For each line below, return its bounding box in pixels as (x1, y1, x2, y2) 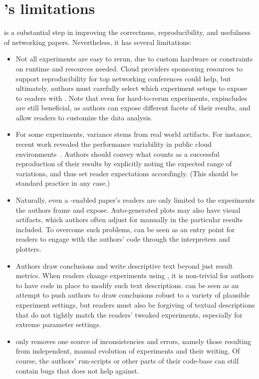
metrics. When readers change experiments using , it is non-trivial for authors (15, 270, 254, 281)
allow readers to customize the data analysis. (15, 112, 153, 122)
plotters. (15, 244, 41, 254)
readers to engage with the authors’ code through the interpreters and (15, 234, 230, 244)
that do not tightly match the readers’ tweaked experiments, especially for (15, 309, 243, 320)
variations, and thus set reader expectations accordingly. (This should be (15, 168, 238, 178)
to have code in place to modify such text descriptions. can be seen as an (15, 280, 239, 290)
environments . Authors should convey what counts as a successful (15, 148, 220, 159)
